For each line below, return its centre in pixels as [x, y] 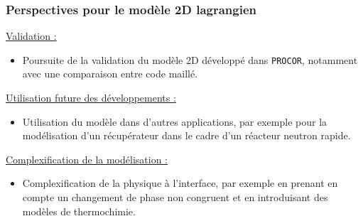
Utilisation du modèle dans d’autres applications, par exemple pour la [175, 121]
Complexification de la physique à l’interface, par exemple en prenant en [180, 183]
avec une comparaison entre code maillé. [110, 74]
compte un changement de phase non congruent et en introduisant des [175, 197]
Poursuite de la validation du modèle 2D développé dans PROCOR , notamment [190, 59]
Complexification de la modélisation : [87, 159]
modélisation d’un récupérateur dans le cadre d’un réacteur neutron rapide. [186, 135]
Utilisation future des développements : [91, 98]
